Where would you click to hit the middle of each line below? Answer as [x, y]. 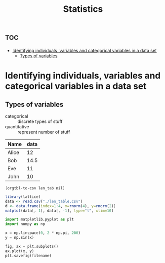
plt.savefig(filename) [28, 256]
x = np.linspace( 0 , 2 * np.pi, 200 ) [43, 233]
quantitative [17, 126]
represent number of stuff [44, 132]
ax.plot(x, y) [20, 251]
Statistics [83, 9]
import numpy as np [25, 224]
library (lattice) [23, 197]
